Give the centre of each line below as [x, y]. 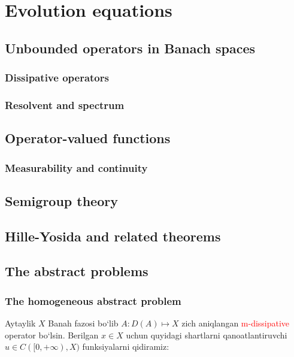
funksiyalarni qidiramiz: [126, 347]
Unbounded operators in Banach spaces [130, 48]
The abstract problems [77, 271]
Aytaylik [20, 323]
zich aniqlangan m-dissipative [236, 323]
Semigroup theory [61, 200]
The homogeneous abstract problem [93, 300]
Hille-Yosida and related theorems [113, 236]
